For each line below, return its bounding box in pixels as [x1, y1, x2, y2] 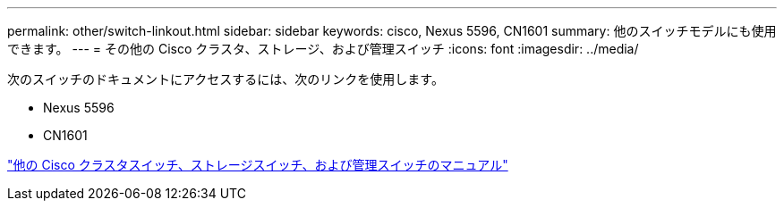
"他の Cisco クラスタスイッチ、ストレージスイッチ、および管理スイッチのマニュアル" [7, 157, 508, 172]
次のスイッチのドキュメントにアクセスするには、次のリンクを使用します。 [7, 71, 444, 87]
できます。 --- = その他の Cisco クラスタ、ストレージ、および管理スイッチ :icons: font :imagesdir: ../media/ [7, 41, 639, 56]
